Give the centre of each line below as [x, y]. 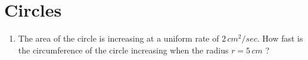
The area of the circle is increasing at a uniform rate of [119, 38]
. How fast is [280, 38]
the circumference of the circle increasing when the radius [123, 50]
